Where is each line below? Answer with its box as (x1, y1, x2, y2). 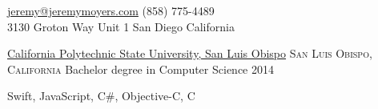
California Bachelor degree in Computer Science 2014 (7, 60, 274, 77)
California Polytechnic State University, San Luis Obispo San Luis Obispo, (7, 45, 372, 62)
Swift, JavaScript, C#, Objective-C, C (7, 87, 195, 104)
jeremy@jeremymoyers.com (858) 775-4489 (7, 2, 215, 18)
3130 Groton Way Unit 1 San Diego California (7, 18, 235, 34)
